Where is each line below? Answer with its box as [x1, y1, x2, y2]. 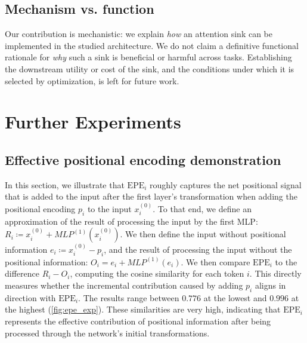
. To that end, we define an [153, 202, 252, 215]
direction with [5, 291, 56, 304]
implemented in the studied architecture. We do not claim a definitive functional [5, 39, 299, 51]
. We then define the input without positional [120, 228, 286, 240]
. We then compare [181, 255, 250, 268]
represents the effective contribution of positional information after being [5, 314, 271, 327]
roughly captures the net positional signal [150, 178, 302, 191]
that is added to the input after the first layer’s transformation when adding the [5, 190, 297, 203]
